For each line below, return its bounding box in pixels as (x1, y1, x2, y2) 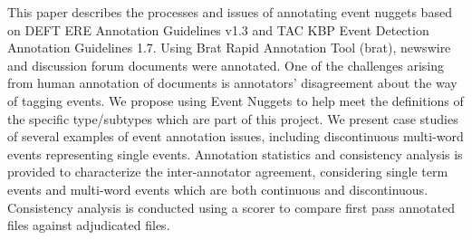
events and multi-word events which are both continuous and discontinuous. (7, 179, 429, 198)
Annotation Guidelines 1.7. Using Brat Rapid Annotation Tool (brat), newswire (7, 38, 451, 57)
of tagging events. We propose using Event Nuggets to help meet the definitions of (7, 91, 464, 110)
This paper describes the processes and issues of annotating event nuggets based (7, 3, 452, 21)
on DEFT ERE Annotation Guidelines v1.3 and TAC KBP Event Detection (7, 20, 429, 39)
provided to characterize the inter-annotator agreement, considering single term (7, 162, 448, 181)
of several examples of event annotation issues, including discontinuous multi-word (7, 127, 464, 146)
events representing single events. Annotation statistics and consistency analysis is (7, 144, 463, 163)
